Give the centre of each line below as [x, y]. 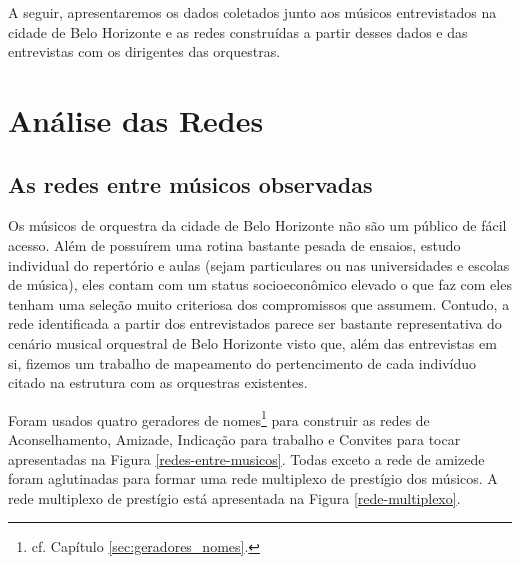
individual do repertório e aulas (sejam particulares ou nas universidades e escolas [259, 264]
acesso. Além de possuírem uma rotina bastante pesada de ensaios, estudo [234, 244]
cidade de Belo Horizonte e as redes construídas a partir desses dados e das [238, 31]
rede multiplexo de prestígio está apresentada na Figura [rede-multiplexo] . [234, 497]
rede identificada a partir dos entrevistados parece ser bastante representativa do [255, 323]
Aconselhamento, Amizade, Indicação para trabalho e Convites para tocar [234, 438]
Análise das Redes [136, 119]
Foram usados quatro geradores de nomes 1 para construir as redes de [219, 418]
